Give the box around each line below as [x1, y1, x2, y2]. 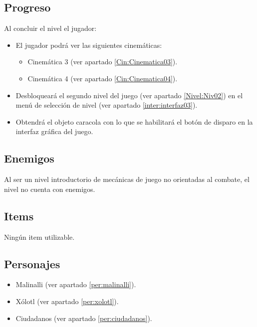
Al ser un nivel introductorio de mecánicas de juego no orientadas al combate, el [4, 174, 250, 184]
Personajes [4, 256, 60, 271]
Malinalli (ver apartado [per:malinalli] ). [15, 279, 136, 290]
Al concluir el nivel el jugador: [4, 23, 97, 33]
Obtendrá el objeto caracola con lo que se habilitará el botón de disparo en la [15, 116, 253, 127]
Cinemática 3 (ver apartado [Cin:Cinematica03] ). [27, 56, 178, 67]
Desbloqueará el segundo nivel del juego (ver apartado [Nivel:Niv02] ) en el [15, 90, 243, 100]
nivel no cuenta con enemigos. [4, 183, 95, 194]
